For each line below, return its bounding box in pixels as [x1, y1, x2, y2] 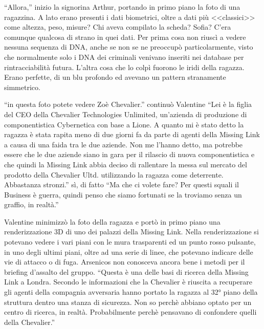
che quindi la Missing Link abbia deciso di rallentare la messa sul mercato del [4, 159, 247, 169]
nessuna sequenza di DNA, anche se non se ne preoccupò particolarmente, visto [4, 41, 253, 52]
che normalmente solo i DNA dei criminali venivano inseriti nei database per [4, 51, 244, 62]
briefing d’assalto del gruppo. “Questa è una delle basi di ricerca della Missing [4, 266, 249, 277]
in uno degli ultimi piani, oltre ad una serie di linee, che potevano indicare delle [4, 246, 253, 257]
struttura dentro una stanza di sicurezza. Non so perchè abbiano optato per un [4, 296, 252, 307]
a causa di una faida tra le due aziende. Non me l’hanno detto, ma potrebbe [4, 139, 243, 149]
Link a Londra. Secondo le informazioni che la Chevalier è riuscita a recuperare [4, 276, 252, 287]
